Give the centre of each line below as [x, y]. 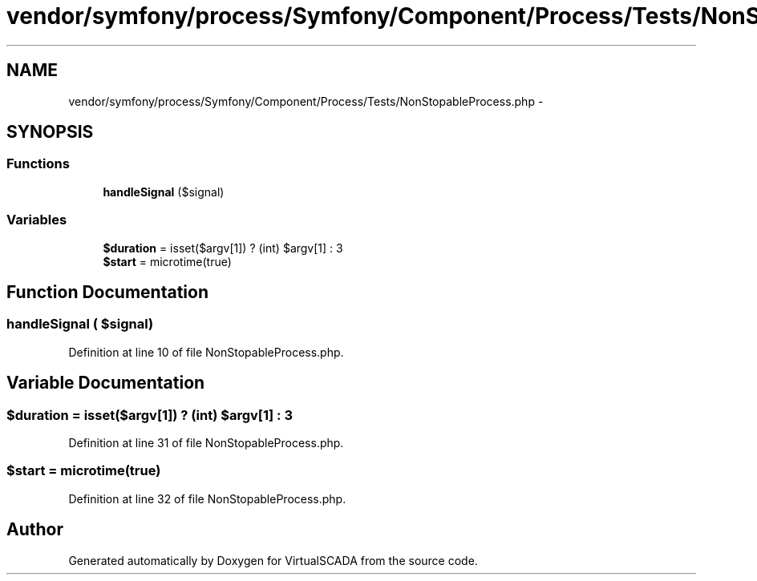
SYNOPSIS [50, 132]
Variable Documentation [106, 383]
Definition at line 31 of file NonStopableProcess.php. [206, 443]
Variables [37, 220]
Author [35, 530]
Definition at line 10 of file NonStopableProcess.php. [206, 352]
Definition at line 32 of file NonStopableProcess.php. [207, 498]
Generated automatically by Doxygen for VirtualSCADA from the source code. [273, 560]
